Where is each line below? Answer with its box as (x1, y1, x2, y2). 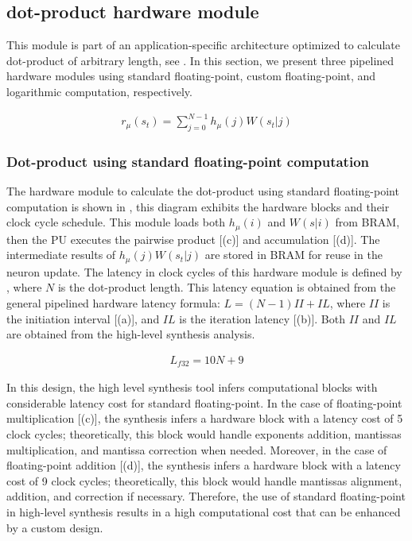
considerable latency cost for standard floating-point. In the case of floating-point (6, 394, 402, 411)
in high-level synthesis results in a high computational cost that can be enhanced (6, 504, 401, 520)
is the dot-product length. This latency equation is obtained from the (57, 279, 396, 296)
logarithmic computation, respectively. (6, 83, 192, 99)
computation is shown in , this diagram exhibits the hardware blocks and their (6, 198, 390, 214)
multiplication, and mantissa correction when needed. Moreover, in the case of (6, 441, 387, 458)
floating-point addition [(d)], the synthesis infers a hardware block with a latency (6, 457, 401, 473)
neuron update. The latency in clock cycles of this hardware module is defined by (6, 263, 402, 280)
